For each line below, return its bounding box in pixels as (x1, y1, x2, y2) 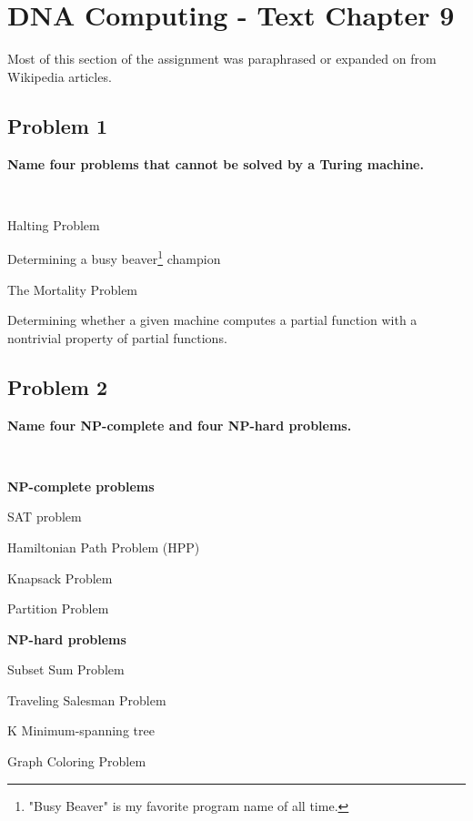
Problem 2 (7, 372, 107, 400)
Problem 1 (7, 111, 107, 139)
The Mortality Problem (7, 279, 138, 299)
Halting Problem (7, 215, 100, 234)
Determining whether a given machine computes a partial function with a (7, 310, 418, 329)
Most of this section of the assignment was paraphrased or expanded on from (7, 49, 437, 68)
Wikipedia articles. (7, 66, 112, 86)
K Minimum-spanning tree (7, 721, 155, 740)
